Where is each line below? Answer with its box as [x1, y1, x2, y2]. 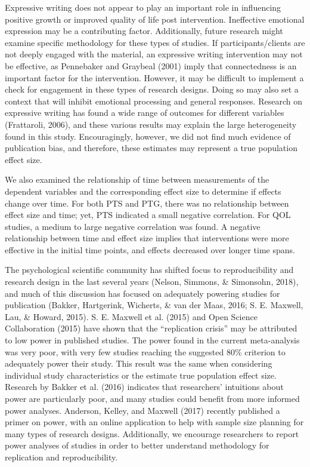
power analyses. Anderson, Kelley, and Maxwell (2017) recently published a [5, 404, 280, 416]
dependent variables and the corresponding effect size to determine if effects [5, 185, 281, 197]
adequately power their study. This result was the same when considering [5, 357, 272, 370]
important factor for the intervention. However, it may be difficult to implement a [5, 71, 304, 84]
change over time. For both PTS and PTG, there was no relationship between [5, 196, 289, 209]
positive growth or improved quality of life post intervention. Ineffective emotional [5, 13, 305, 25]
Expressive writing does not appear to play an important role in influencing [5, 1, 281, 13]
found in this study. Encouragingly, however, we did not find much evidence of [5, 130, 291, 142]
